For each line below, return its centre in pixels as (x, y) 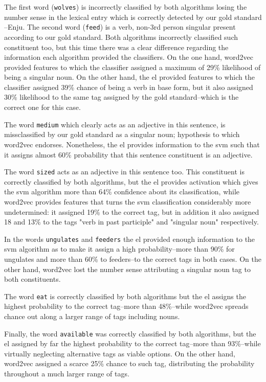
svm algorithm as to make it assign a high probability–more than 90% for (119, 249)
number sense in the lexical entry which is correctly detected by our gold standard (133, 17)
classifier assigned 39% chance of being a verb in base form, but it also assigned (129, 87)
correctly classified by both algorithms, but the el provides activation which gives (131, 181)
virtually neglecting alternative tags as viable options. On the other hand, (120, 353)
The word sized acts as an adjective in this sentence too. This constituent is (124, 172)
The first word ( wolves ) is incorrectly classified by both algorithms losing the (126, 7)
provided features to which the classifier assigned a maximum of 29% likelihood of (132, 67)
